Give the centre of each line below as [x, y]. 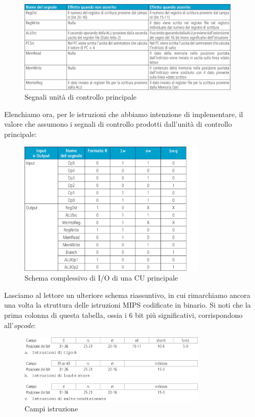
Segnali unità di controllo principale [81, 97]
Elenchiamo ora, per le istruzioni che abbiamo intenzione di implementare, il [124, 114]
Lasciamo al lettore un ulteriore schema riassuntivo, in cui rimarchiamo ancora [127, 295]
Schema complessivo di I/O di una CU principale [101, 278]
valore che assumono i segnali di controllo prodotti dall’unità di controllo [118, 124]
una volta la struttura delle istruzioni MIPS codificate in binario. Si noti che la [127, 305]
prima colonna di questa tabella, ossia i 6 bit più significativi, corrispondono [123, 315]
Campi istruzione [51, 409]
